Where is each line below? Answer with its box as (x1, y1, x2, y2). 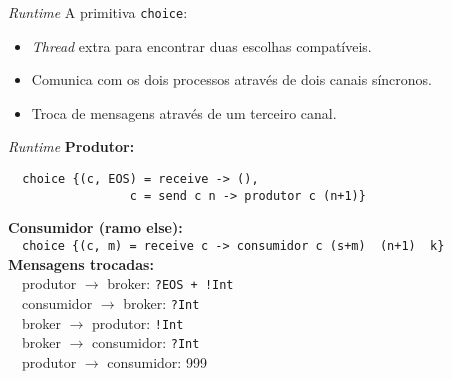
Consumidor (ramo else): (8, 217, 183, 238)
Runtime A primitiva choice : (8, 2, 188, 22)
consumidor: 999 (107, 351, 207, 372)
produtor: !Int (92, 312, 184, 333)
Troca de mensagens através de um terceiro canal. (31, 102, 337, 123)
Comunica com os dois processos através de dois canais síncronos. (31, 69, 432, 90)
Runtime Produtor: (8, 136, 135, 157)
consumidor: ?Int (92, 332, 200, 353)
